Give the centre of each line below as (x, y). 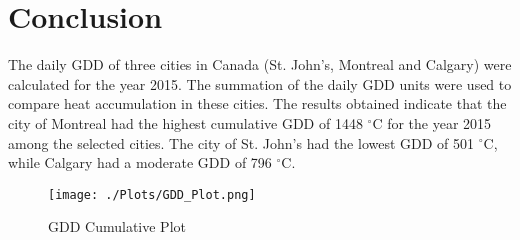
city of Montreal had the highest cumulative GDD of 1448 (185, 122)
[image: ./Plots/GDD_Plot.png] (152, 194)
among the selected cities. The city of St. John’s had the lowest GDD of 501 (241, 142)
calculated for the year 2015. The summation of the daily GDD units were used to (260, 83)
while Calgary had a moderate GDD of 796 (140, 162)
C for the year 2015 (432, 122)
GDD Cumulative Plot (117, 226)
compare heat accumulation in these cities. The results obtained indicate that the (257, 103)
